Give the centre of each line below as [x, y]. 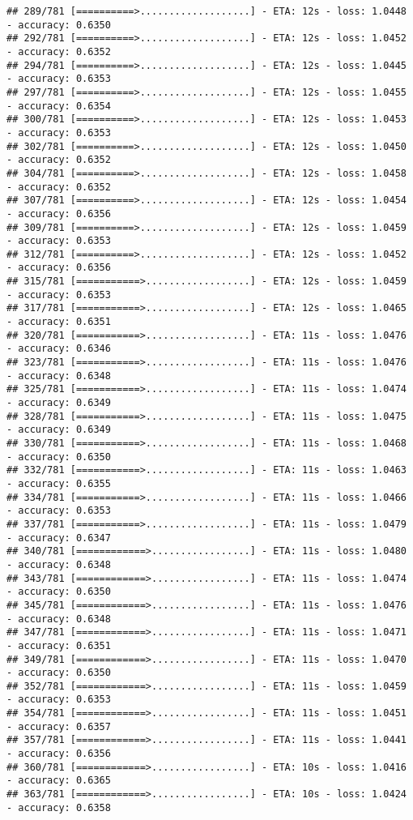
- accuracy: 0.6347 [59, 538]
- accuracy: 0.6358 [59, 807]
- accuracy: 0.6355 [59, 483]
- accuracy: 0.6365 [59, 781]
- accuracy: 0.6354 [59, 106]
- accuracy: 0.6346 [59, 349]
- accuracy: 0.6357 [59, 726]
